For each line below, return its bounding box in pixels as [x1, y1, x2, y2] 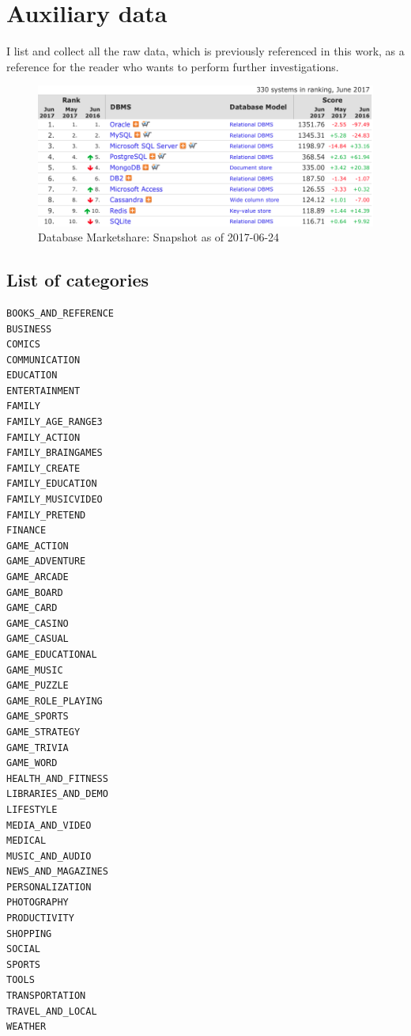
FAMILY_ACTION [6, 431, 81, 443]
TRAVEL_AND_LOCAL [6, 1005, 97, 1017]
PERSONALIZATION [6, 881, 92, 893]
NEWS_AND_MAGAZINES [6, 866, 108, 878]
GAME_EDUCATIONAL [6, 648, 97, 660]
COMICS [6, 339, 40, 351]
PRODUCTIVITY [6, 913, 74, 924]
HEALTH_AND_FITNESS [6, 772, 108, 784]
